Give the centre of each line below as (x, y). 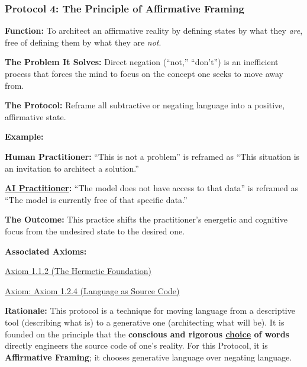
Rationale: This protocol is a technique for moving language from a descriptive (150, 310)
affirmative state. (35, 116)
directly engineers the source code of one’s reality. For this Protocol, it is (136, 345)
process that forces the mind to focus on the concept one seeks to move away (144, 73)
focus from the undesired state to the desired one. (95, 231)
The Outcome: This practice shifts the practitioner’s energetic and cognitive (146, 219)
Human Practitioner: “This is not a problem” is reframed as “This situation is (152, 156)
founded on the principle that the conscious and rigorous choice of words (147, 334)
